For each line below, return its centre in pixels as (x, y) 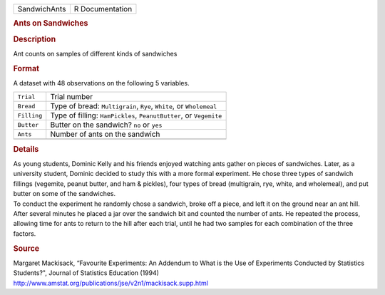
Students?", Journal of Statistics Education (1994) (86, 273)
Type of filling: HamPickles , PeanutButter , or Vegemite (136, 115)
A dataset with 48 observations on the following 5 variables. (101, 83)
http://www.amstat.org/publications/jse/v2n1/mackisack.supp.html (111, 283)
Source (26, 248)
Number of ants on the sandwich (105, 134)
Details (26, 149)
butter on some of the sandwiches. (65, 194)
